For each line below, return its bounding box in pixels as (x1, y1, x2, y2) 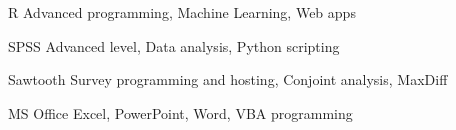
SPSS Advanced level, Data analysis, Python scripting (8, 35, 340, 56)
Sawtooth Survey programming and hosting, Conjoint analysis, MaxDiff (8, 69, 448, 90)
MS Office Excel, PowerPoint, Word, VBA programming (8, 102, 353, 123)
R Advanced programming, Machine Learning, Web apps (8, 2, 356, 22)
